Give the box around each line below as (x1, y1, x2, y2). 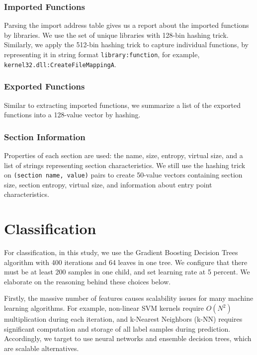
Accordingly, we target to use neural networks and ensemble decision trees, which (4, 333, 252, 344)
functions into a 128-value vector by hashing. (4, 109, 141, 120)
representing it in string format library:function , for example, (4, 49, 200, 59)
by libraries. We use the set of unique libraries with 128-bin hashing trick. (4, 29, 229, 40)
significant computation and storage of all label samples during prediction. (4, 323, 231, 334)
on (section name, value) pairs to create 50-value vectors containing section (4, 170, 243, 180)
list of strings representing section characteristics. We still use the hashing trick (4, 160, 246, 170)
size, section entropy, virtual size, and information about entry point (4, 179, 212, 189)
